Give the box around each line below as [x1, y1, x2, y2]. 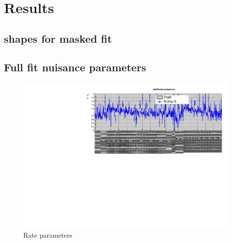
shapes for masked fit [4, 31, 112, 46]
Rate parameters [23, 229, 72, 240]
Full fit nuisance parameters [4, 59, 146, 74]
